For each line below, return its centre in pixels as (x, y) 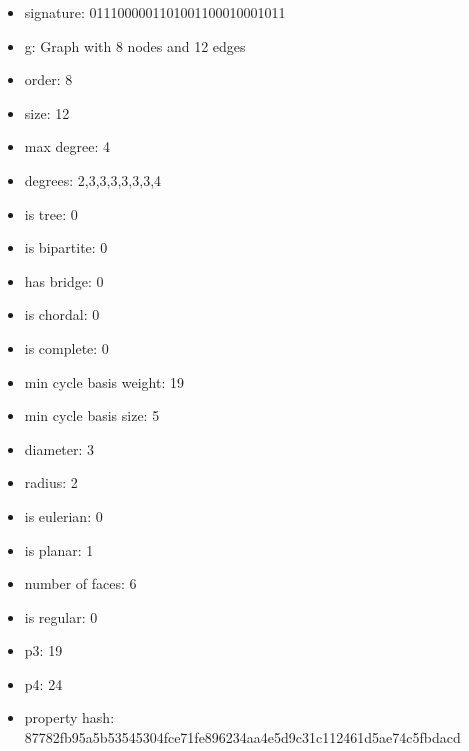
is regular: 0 (61, 616)
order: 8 (48, 79)
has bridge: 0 (64, 280)
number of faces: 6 (80, 583)
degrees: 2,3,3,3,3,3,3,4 (93, 179)
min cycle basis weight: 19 (104, 381)
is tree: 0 (51, 213)
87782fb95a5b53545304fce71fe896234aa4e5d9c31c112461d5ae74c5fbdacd (242, 737)
